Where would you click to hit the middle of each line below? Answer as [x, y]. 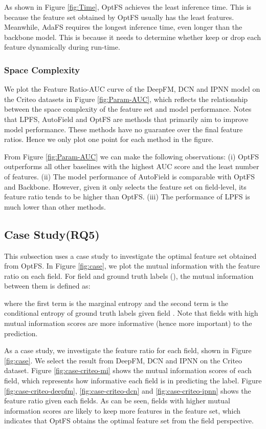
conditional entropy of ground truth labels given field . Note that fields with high [131, 313]
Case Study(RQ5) [52, 234]
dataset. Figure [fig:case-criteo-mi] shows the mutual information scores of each [128, 370]
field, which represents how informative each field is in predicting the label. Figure [133, 381]
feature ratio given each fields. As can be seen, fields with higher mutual [117, 401]
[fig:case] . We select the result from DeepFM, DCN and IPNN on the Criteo [123, 360]
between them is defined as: [47, 286]
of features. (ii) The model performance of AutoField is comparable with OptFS [129, 176]
